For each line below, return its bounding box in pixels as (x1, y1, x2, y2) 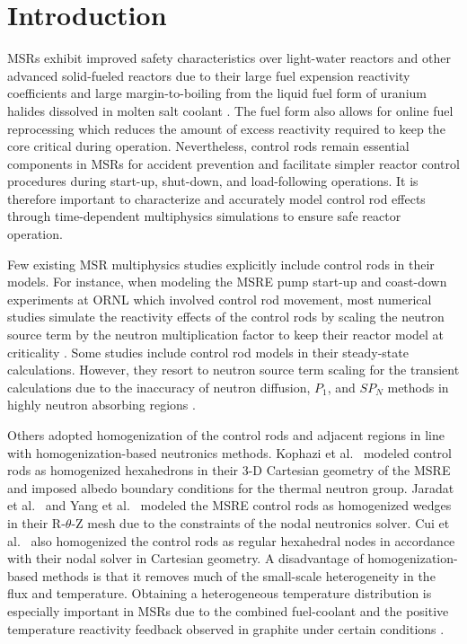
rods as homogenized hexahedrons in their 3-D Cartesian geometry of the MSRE (7, 461, 451, 480)
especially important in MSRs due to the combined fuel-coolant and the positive (7, 601, 449, 620)
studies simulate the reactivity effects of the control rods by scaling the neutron (7, 307, 445, 326)
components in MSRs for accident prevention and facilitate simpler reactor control (7, 154, 460, 172)
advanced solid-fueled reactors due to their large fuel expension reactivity (7, 66, 410, 84)
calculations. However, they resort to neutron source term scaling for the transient (7, 360, 460, 379)
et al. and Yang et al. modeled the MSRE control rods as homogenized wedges (7, 496, 452, 515)
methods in (387, 377, 449, 396)
